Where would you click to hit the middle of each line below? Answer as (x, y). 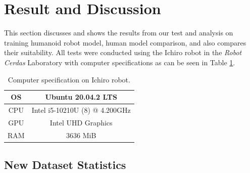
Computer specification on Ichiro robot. (69, 79)
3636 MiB (81, 135)
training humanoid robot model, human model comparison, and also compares (125, 42)
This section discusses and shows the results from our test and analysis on (119, 33)
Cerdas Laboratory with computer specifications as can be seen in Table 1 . (120, 62)
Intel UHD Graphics (81, 122)
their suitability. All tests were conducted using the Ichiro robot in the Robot (123, 52)
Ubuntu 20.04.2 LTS (81, 97)
